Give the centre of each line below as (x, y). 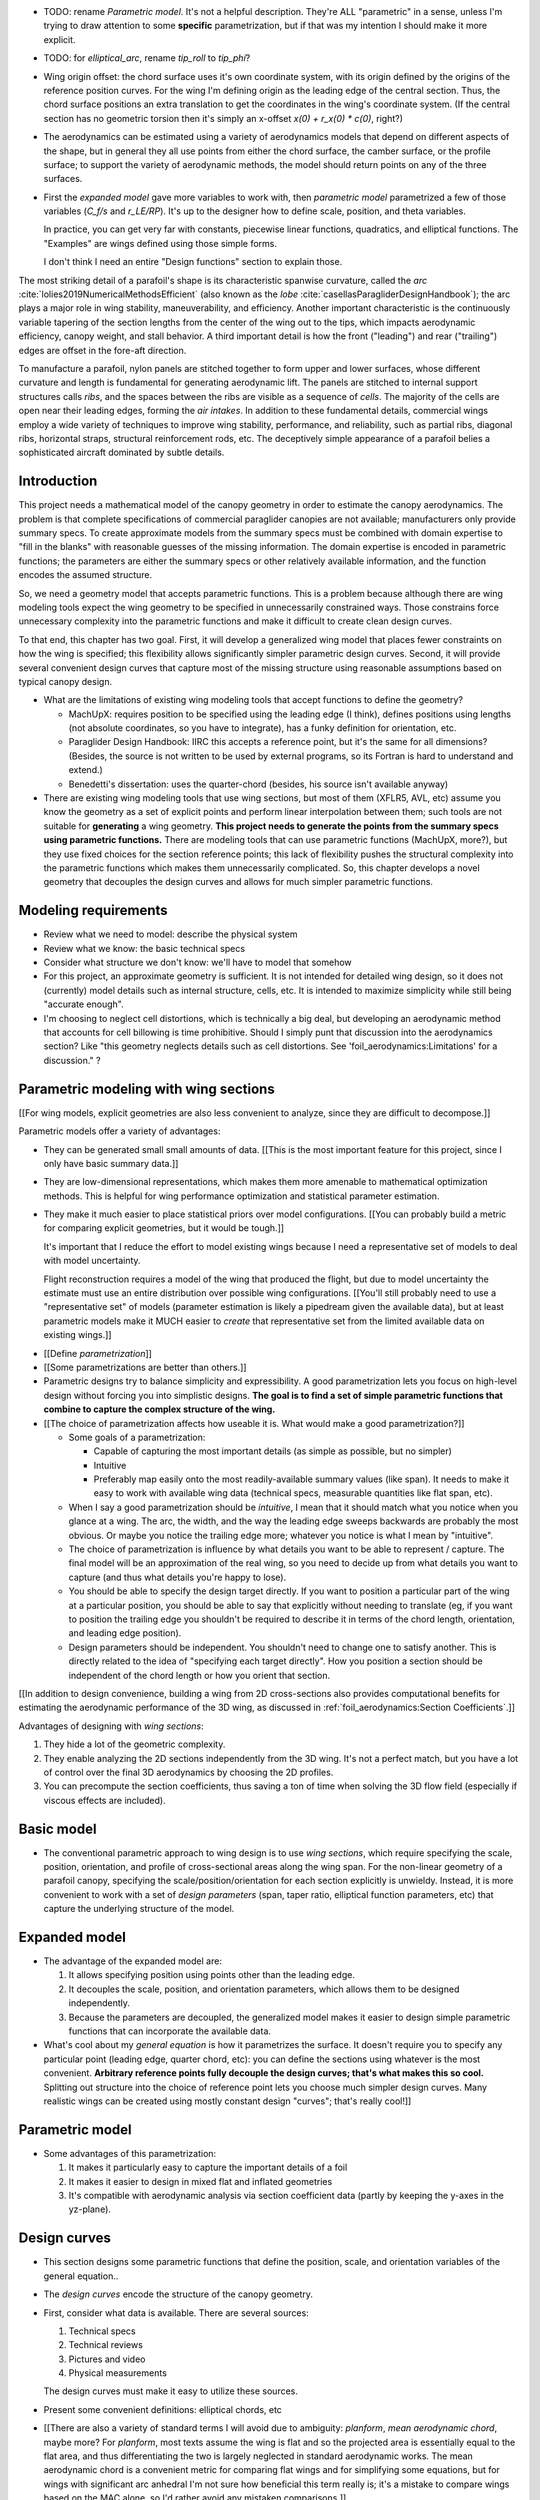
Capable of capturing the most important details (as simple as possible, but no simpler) (272, 1451)
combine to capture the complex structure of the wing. (159, 1409)
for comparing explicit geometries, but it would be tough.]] (164, 1228)
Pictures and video (107, 2359)
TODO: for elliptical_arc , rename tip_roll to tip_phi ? (147, 58)
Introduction (58, 481)
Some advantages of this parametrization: (130, 2153)
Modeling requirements (93, 910)
